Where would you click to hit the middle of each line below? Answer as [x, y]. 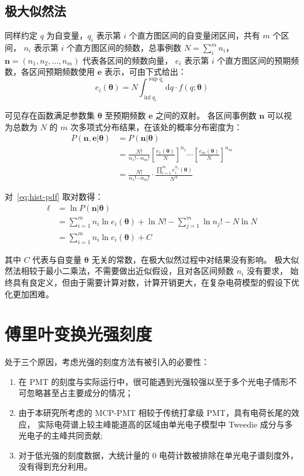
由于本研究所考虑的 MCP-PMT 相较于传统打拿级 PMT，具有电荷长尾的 [155, 413]
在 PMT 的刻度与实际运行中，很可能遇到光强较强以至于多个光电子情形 [153, 381]
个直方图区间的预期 [254, 60]
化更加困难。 [29, 293]
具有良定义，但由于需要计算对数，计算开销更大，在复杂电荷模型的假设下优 [156, 282]
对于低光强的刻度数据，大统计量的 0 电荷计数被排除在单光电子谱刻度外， [158, 455]
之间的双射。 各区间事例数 [206, 115]
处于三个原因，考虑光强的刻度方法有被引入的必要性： [107, 362]
